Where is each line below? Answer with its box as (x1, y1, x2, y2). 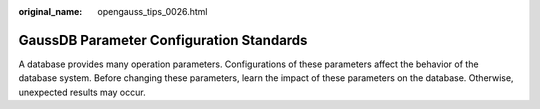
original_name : (18, 6, 83, 17)
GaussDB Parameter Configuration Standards (18, 31, 308, 49)
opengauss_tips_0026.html (97, 6, 208, 17)
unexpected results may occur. (18, 86, 146, 98)
